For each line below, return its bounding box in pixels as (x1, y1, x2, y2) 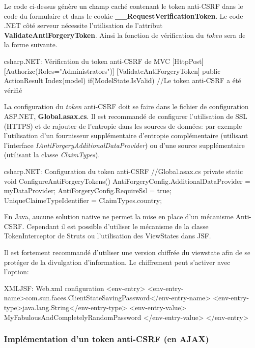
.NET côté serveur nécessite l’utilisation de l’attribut (4, 20, 163, 30)
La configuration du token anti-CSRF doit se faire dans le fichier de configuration (4, 101, 249, 112)
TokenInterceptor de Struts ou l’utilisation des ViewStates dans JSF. (4, 231, 211, 241)
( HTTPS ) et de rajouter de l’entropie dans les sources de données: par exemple (4, 120, 242, 131)
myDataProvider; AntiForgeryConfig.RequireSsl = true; (4, 185, 171, 196)
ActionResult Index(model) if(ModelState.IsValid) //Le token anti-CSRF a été (4, 75, 241, 86)
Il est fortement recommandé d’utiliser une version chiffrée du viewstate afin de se (4, 247, 251, 258)
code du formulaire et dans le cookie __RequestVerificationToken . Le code (4, 10, 243, 21)
